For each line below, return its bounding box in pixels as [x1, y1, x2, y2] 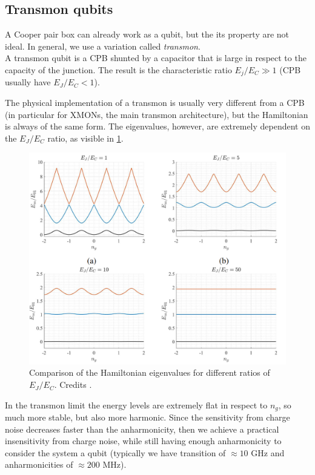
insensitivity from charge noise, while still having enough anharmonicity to [5, 434, 282, 447]
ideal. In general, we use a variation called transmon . [5, 39, 201, 52]
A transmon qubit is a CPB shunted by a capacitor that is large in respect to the [5, 51, 307, 64]
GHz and [251, 446, 285, 459]
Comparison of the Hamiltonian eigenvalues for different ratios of [29, 366, 270, 379]
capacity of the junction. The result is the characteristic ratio [5, 63, 232, 76]
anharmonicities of [5, 458, 73, 471]
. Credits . [54, 378, 92, 391]
